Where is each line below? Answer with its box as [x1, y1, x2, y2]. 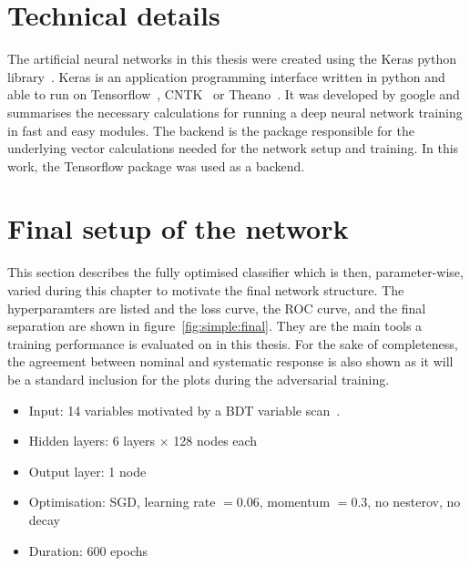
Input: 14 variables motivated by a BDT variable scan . [28, 400, 341, 419]
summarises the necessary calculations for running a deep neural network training [7, 102, 463, 121]
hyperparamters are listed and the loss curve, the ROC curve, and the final [7, 298, 426, 317]
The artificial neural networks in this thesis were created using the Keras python [7, 49, 457, 68]
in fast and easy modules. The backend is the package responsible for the [7, 120, 414, 139]
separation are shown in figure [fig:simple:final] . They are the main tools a [7, 316, 423, 335]
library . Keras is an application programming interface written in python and [7, 67, 445, 86]
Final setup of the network [7, 210, 349, 247]
